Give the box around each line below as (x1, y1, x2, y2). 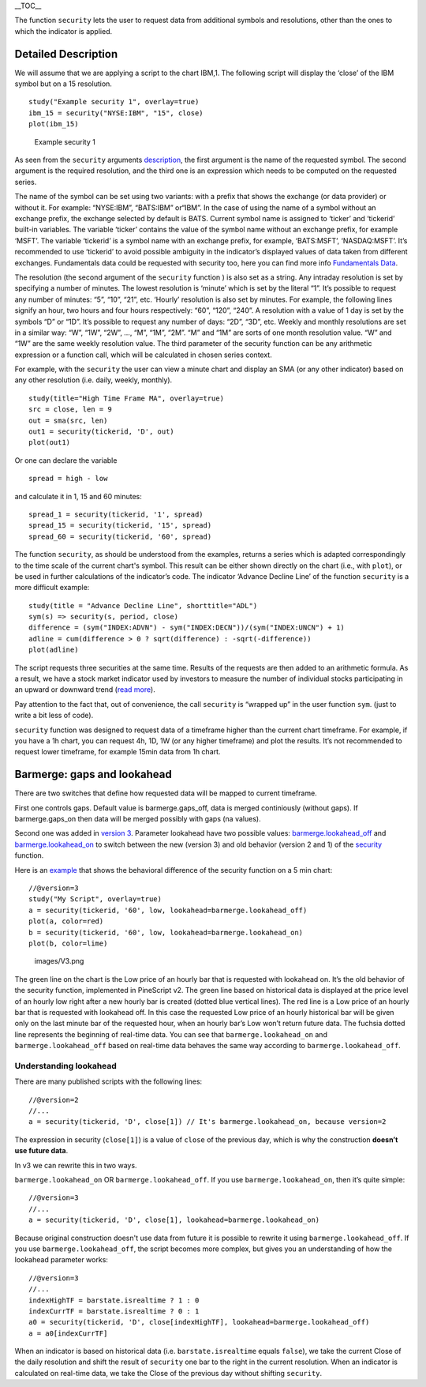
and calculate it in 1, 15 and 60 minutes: (14, 491, 142, 501)
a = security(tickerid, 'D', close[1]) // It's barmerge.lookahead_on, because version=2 (28, 1118, 387, 1126)
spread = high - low (28, 474, 108, 483)
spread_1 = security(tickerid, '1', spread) (28, 509, 204, 519)
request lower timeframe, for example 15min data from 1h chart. (14, 747, 221, 757)
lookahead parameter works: (14, 1255, 108, 1265)
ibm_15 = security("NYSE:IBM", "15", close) (28, 108, 204, 118)
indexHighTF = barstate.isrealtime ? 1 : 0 (28, 1295, 200, 1305)
